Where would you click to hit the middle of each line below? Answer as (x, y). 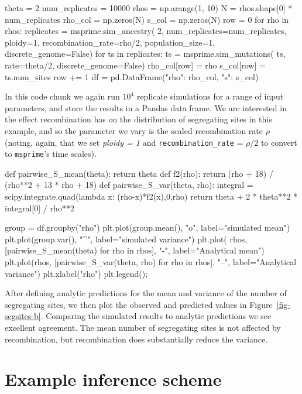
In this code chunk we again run (62, 96)
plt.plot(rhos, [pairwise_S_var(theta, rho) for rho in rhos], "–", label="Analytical (151, 262)
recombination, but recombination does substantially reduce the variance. (136, 339)
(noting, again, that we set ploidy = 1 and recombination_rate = (124, 142)
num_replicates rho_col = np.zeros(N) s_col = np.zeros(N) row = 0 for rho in (147, 19)
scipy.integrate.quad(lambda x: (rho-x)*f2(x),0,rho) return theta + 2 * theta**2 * (151, 196)
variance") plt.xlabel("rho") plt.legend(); (76, 273)
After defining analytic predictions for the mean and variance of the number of (146, 293)
